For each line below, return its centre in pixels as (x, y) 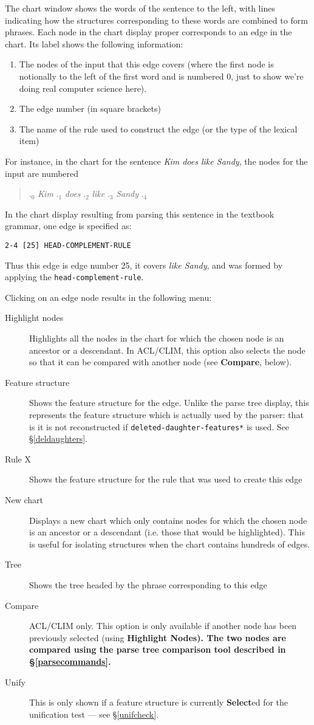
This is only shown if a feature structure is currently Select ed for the (159, 702)
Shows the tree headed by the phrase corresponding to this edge (148, 584)
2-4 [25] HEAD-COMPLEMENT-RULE (68, 245)
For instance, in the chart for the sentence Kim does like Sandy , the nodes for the (156, 161)
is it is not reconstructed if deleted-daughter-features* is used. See (159, 426)
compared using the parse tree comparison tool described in (158, 649)
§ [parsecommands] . (70, 661)
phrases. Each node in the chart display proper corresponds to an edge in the (148, 32)
